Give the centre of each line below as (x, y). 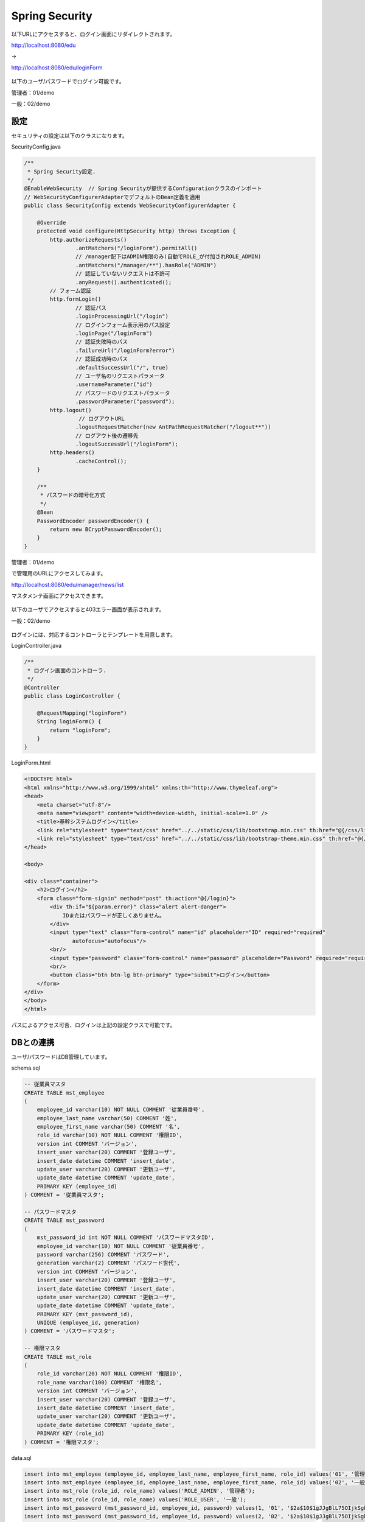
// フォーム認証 (70, 291)
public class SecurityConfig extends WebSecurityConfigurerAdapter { (130, 206)
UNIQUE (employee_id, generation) (88, 1323)
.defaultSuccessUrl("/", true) (122, 367)
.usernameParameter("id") (114, 384)
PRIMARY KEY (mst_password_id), (85, 1314)
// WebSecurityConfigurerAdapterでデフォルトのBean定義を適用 (112, 197)
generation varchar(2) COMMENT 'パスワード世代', (109, 1263)
